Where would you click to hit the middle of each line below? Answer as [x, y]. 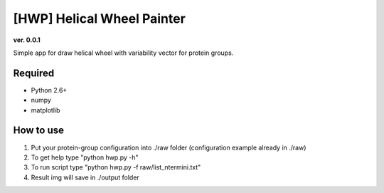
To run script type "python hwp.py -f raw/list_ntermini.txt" [116, 167]
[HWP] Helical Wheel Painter [100, 19]
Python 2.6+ [49, 90]
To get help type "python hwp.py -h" [85, 157]
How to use [38, 131]
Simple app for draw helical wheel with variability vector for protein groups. [123, 53]
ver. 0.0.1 [27, 40]
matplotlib [46, 110]
